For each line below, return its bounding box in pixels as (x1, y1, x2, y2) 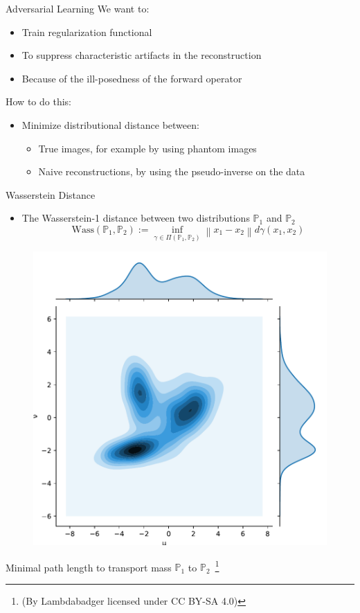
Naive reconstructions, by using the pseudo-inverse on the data (38, 164, 305, 179)
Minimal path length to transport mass (6, 560, 172, 574)
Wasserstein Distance (6, 187, 96, 202)
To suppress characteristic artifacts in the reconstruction (21, 48, 262, 62)
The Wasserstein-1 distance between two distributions (21, 211, 250, 225)
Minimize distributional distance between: (21, 117, 199, 132)
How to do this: (6, 94, 71, 109)
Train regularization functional (21, 24, 152, 39)
